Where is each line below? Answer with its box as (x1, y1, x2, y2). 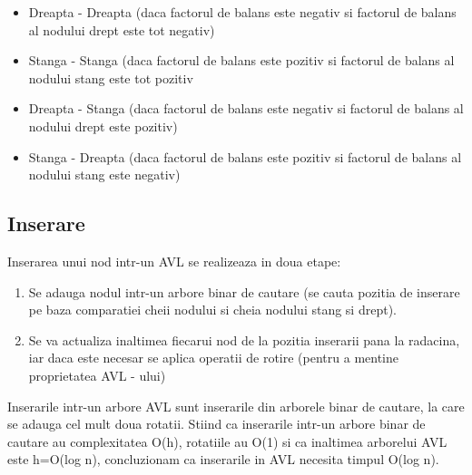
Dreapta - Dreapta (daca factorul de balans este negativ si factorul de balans (28, 3, 457, 21)
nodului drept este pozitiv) (28, 116, 178, 135)
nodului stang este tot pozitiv (28, 68, 193, 87)
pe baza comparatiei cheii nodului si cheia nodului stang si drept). (28, 300, 397, 319)
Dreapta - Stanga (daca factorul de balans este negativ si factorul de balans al (28, 99, 464, 118)
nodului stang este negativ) (28, 165, 181, 184)
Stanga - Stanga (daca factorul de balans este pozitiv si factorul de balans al (28, 51, 455, 70)
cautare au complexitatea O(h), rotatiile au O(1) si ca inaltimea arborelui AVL (7, 431, 447, 451)
